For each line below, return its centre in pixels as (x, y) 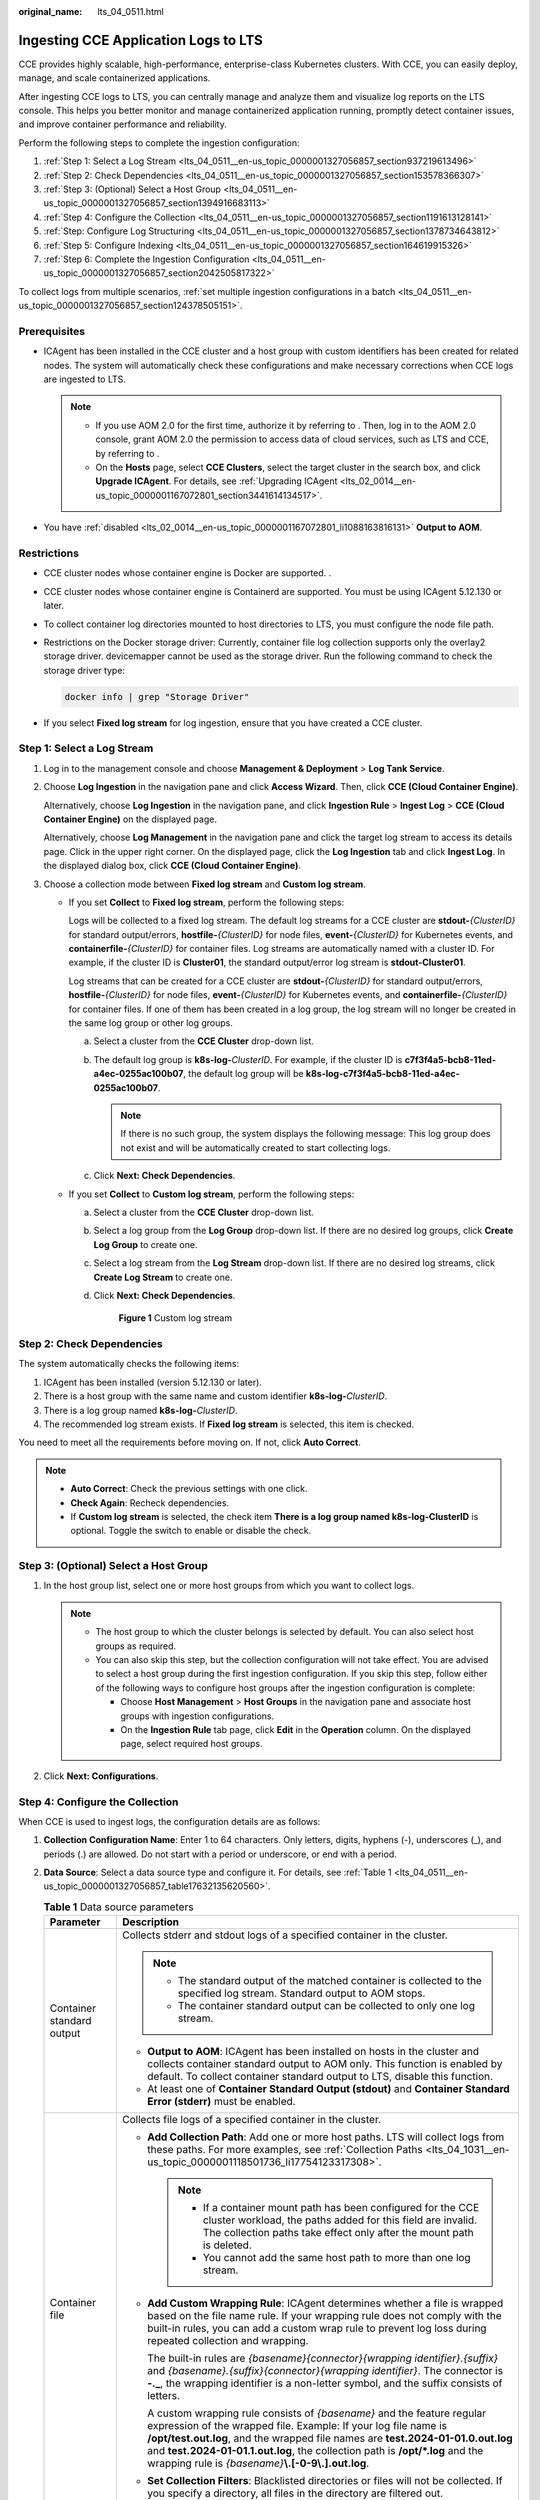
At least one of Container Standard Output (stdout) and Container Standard (328, 2089)
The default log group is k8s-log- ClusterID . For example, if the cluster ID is (248, 1059)
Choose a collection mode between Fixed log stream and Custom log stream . (205, 884)
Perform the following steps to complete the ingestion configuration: (159, 142)
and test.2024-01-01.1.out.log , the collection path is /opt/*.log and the (315, 2451)
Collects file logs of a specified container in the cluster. (251, 2120)
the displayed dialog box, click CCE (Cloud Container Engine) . (172, 866)
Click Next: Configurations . (101, 1776)
